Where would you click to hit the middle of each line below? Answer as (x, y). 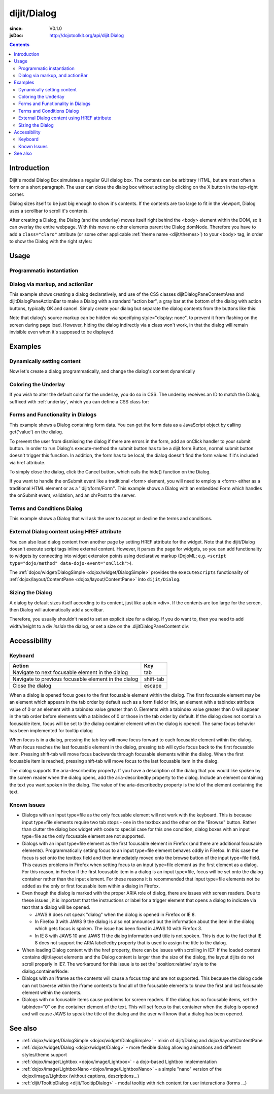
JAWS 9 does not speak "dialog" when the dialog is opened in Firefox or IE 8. (115, 914)
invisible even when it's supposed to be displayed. (62, 332)
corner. (17, 194)
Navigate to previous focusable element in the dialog (75, 679)
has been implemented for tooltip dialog (51, 730)
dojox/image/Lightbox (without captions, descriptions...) (81, 1076)
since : (16, 28)
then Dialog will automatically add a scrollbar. (57, 610)
